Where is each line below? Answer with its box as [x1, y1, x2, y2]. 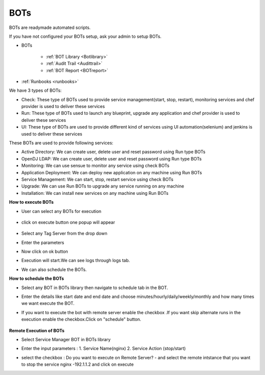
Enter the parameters [21, 240, 64, 245]
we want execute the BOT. [21, 300, 75, 306]
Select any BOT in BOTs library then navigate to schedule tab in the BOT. [21, 285, 168, 291]
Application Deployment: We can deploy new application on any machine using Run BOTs [21, 169, 202, 175]
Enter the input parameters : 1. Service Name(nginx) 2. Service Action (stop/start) [21, 346, 186, 351]
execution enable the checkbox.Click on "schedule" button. [21, 317, 142, 322]
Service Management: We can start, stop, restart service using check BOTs [21, 176, 174, 182]
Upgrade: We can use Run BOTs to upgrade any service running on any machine [21, 183, 184, 189]
